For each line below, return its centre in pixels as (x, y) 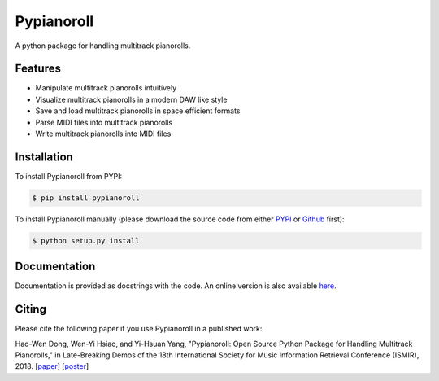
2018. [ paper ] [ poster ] (52, 366)
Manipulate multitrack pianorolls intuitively (106, 88)
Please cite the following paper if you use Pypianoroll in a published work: (139, 329)
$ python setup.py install (86, 241)
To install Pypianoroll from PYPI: (68, 176)
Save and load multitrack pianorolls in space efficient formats (138, 111)
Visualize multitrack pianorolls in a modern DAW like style (131, 99)
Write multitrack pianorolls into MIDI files (103, 134)
